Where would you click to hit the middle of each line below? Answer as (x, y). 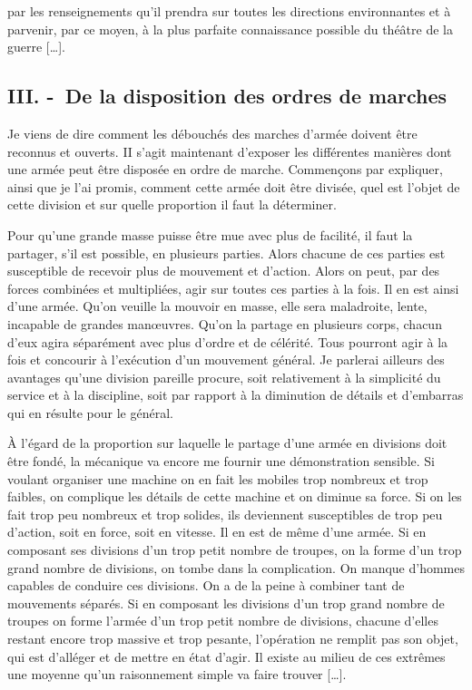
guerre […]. (36, 47)
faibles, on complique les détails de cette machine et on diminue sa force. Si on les (235, 496)
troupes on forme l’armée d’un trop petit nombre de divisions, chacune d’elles (223, 621)
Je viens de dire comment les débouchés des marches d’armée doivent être (212, 133)
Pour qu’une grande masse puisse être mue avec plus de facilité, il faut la (210, 234)
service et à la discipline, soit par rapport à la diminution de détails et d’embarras (236, 395)
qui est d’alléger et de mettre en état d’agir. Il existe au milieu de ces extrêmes (226, 656)
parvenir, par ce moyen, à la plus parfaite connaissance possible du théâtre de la (230, 29)
